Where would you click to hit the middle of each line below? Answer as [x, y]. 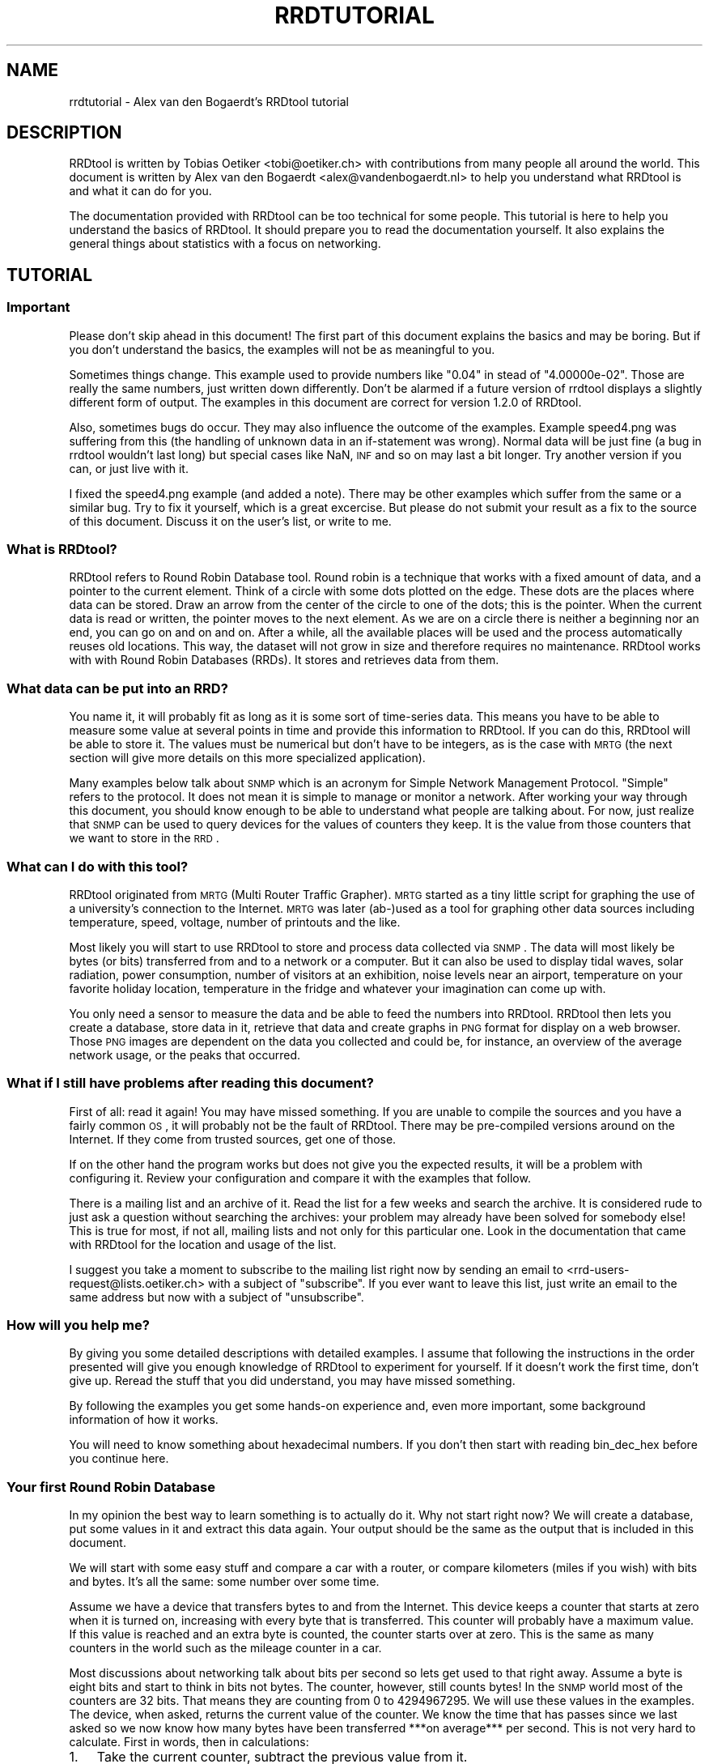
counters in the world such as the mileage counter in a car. [225, 1648]
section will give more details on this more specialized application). [247, 758]
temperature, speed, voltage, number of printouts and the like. [235, 922]
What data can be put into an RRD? [117, 688]
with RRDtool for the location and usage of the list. [203, 1244]
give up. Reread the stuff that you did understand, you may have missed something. [292, 1381]
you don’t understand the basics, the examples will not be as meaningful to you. [282, 349]
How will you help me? [78, 1325]
